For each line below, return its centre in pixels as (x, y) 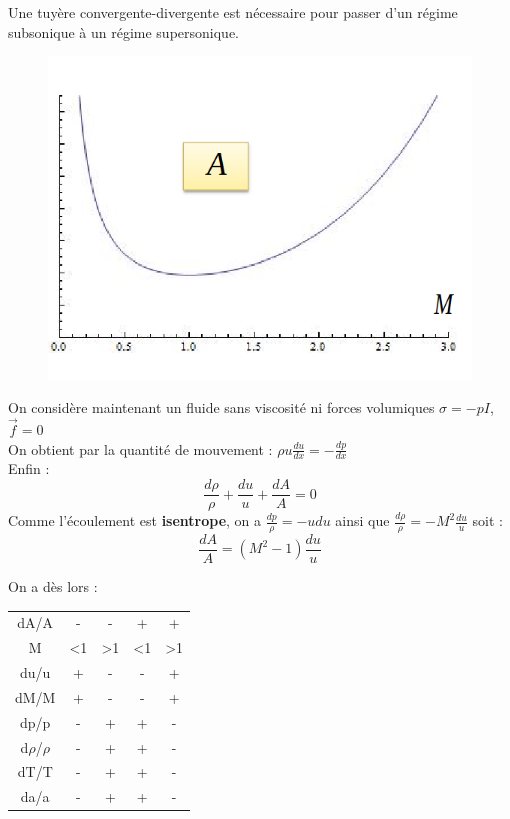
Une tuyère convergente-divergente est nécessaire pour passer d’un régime (233, 12)
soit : (487, 520)
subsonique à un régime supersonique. (124, 31)
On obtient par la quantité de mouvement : (140, 448)
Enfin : (29, 468)
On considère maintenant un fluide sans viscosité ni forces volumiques (221, 407)
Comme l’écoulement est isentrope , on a (135, 520)
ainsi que (362, 520)
